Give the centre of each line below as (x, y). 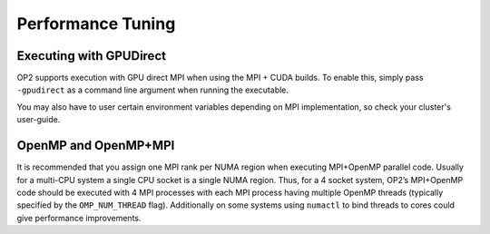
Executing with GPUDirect (92, 56)
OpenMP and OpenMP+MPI (96, 146)
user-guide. (39, 120)
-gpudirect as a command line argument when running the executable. (153, 90)
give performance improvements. (79, 218)
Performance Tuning (96, 24)
